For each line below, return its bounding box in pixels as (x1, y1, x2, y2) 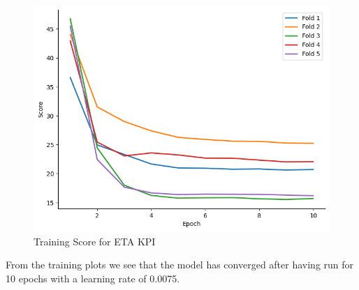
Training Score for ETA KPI (34, 234, 156, 248)
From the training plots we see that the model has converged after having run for (6, 257, 354, 272)
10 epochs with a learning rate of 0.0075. (6, 270, 180, 285)
